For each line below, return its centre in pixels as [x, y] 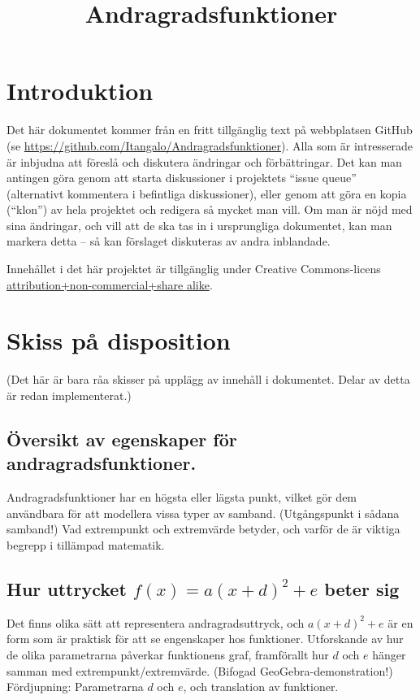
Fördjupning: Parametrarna [75, 687]
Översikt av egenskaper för [122, 439]
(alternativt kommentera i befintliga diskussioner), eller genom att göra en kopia [207, 193]
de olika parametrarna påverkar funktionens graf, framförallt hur [168, 654]
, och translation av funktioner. [261, 687]
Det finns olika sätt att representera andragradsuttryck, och [156, 622]
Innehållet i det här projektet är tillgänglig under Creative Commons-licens [194, 269]
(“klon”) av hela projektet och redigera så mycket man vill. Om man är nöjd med [210, 209]
